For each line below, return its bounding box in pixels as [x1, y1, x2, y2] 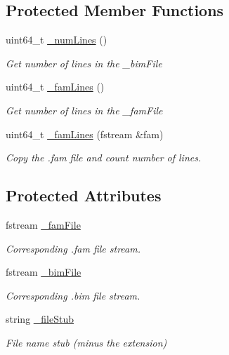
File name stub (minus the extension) [6, 335, 167, 349]
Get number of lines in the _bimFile [6, 55, 162, 70]
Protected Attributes [6, 185, 162, 206]
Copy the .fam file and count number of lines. [6, 150, 202, 165]
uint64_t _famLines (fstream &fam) [6, 126, 164, 141]
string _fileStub [6, 312, 74, 326]
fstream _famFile [6, 217, 81, 232]
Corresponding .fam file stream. [6, 241, 140, 255]
